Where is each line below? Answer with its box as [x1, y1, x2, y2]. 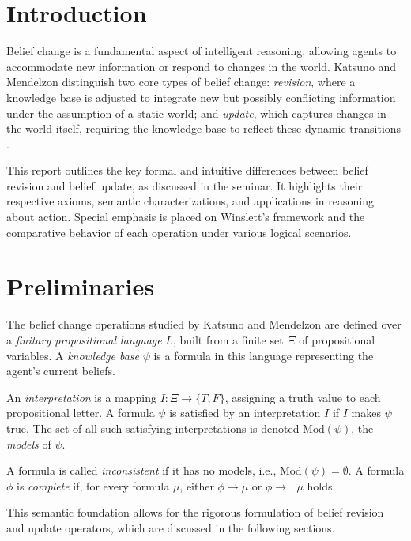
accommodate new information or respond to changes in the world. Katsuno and [6, 58, 397, 74]
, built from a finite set [172, 331, 284, 348]
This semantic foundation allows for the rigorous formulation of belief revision [6, 504, 384, 520]
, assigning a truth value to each [224, 389, 381, 405]
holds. [307, 477, 336, 494]
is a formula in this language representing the [153, 347, 374, 363]
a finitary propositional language [6, 331, 162, 348]
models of [6, 435, 51, 452]
